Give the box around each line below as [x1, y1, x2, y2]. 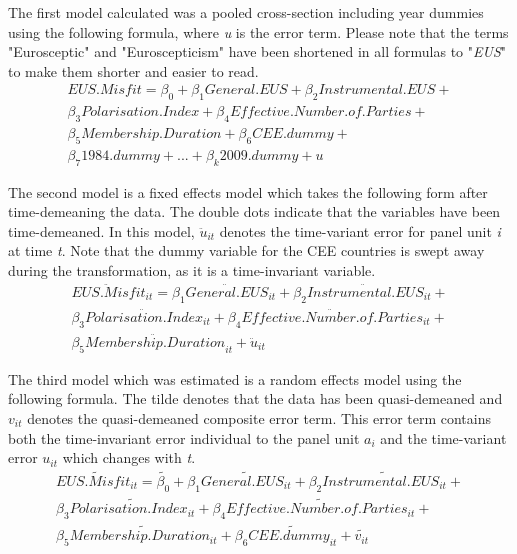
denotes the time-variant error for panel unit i [219, 220, 501, 241]
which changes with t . [62, 447, 196, 468]
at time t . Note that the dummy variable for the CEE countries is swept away [8, 240, 485, 261]
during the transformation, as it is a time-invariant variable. [8, 260, 376, 281]
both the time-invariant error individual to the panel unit [8, 427, 360, 448]
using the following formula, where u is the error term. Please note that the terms [8, 21, 509, 42]
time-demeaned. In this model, [8, 220, 195, 241]
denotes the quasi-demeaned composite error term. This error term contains [27, 407, 491, 428]
